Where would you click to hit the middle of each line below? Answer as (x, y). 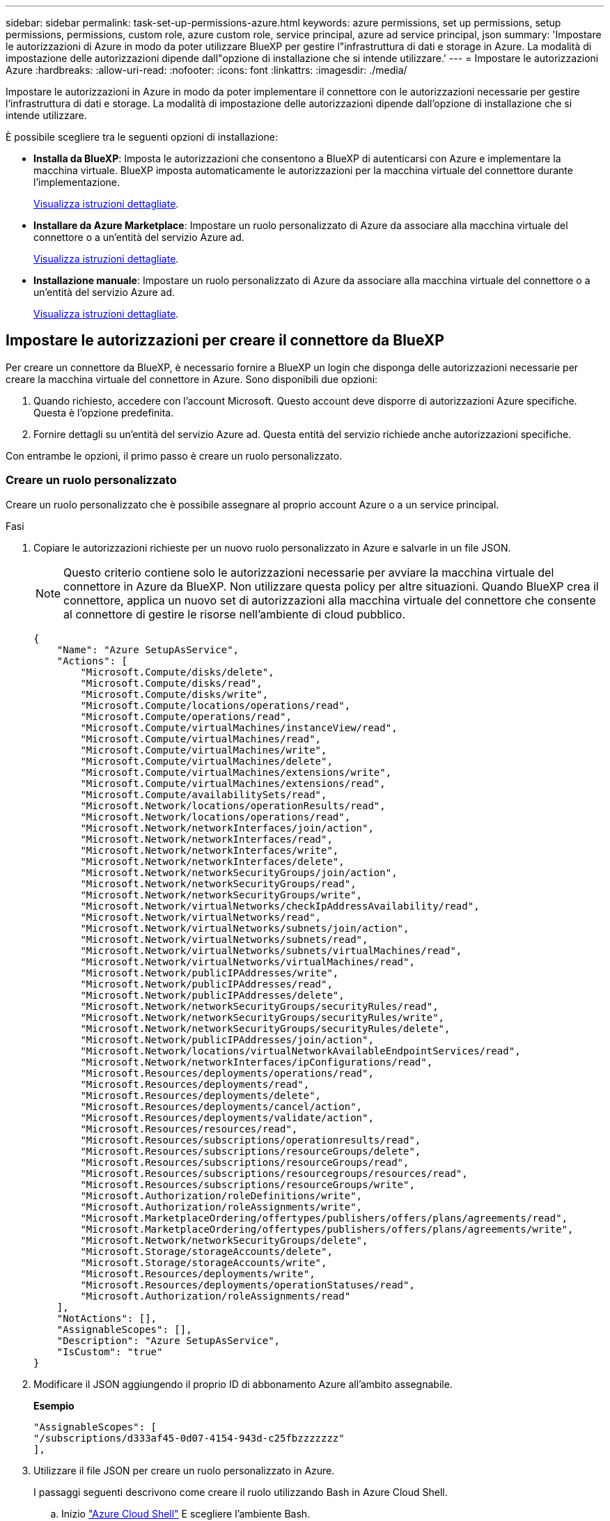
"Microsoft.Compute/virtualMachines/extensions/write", (236, 772)
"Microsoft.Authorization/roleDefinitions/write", (221, 1195)
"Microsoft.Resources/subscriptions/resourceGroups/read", (245, 1162)
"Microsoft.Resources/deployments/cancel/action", (221, 1106)
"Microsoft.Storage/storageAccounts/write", (204, 1262)
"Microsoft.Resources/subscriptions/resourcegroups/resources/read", (274, 1173)
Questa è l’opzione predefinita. (104, 412)
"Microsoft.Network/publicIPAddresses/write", (210, 973)
